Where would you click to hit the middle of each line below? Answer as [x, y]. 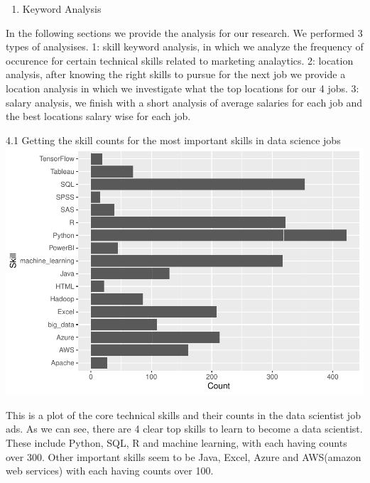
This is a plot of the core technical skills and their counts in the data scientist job [183, 414]
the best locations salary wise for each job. [98, 116]
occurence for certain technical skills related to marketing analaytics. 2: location [180, 60]
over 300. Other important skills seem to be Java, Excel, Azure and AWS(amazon [184, 456]
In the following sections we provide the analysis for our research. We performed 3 [184, 32]
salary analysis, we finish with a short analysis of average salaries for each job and [184, 102]
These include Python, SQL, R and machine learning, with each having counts [176, 443]
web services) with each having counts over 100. [110, 471]
